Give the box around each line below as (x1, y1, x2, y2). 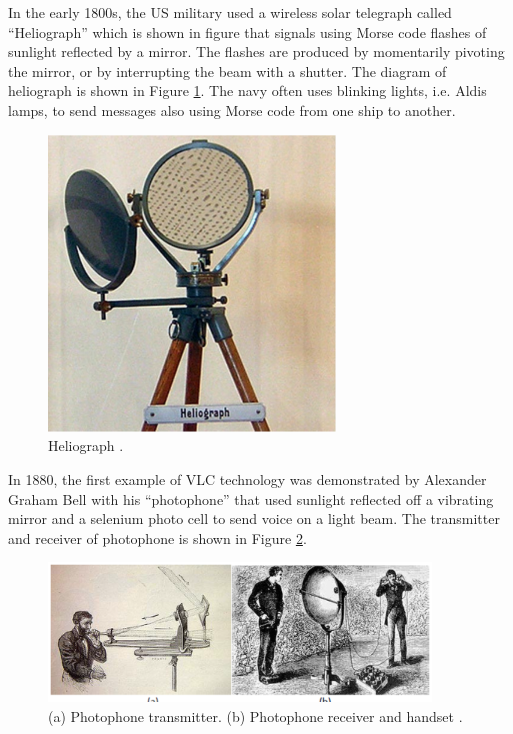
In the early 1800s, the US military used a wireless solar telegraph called (8, 2, 452, 22)
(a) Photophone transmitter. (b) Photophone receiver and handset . (48, 705, 463, 726)
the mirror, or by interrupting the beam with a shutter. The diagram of (8, 60, 447, 81)
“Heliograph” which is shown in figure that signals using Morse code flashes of (8, 21, 487, 42)
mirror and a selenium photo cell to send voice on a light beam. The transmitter (8, 508, 500, 529)
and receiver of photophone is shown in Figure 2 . (8, 527, 307, 548)
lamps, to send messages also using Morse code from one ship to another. (8, 99, 456, 120)
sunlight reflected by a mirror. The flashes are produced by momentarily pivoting (8, 41, 505, 62)
